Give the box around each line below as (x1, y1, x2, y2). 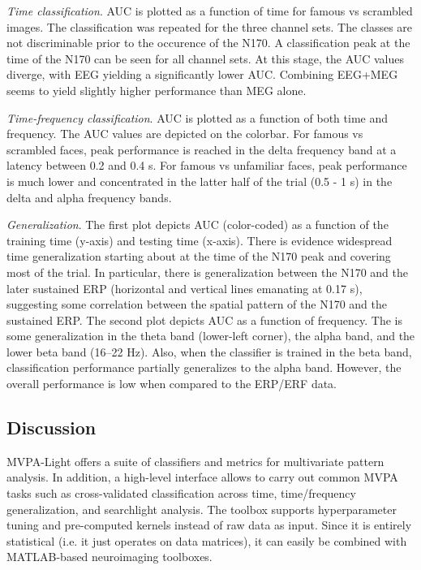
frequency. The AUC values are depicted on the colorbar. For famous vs (6, 125, 363, 142)
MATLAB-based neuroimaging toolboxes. (6, 548, 213, 565)
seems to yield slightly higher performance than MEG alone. (6, 81, 307, 98)
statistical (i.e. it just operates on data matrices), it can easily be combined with (6, 532, 407, 549)
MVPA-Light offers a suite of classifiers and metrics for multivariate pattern (6, 452, 384, 469)
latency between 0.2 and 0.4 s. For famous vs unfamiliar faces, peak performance (6, 157, 407, 174)
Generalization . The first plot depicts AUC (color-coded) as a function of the (6, 216, 389, 233)
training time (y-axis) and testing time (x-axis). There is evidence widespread (6, 231, 393, 248)
